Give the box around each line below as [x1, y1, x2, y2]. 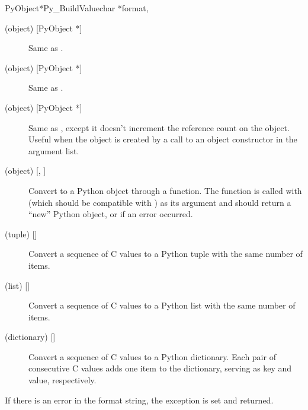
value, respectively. [28, 374, 97, 386]
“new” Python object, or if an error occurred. [28, 208, 193, 220]
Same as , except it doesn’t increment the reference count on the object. [28, 121, 290, 134]
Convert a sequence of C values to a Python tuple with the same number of [28, 247, 303, 260]
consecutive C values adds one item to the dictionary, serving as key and [28, 362, 292, 374]
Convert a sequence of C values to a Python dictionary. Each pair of [28, 350, 276, 363]
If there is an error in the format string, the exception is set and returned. [5, 393, 274, 406]
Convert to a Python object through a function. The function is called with [28, 184, 302, 196]
